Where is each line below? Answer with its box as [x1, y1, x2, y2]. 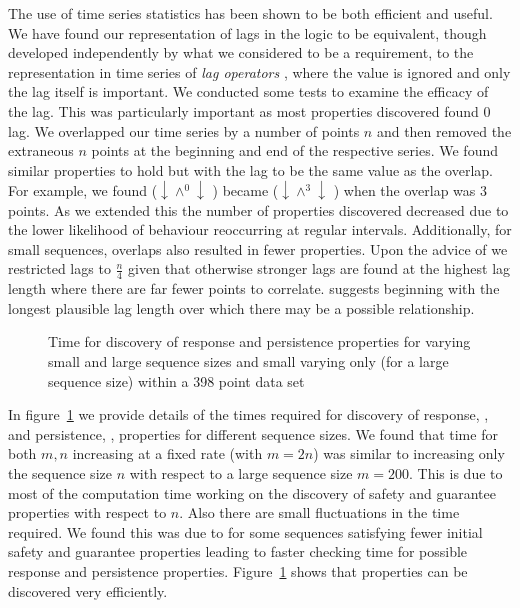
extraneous [8, 140, 74, 161]
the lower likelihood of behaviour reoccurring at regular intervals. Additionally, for [8, 219, 512, 240]
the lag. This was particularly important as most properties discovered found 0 [8, 100, 491, 121]
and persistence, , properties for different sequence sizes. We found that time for [8, 423, 498, 444]
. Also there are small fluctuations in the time [179, 502, 460, 523]
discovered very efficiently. [8, 580, 168, 601]
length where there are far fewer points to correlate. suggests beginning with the [8, 278, 500, 299]
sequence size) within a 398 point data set [48, 370, 305, 391]
